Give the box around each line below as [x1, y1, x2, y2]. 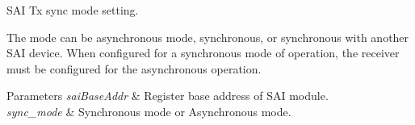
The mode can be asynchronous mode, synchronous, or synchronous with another [6, 28, 409, 45]
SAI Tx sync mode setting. [6, 2, 139, 18]
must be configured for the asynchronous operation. [6, 60, 262, 77]
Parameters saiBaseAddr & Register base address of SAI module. [6, 87, 329, 104]
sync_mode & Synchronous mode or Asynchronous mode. [6, 102, 291, 119]
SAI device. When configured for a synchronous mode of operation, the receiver [6, 44, 400, 61]
